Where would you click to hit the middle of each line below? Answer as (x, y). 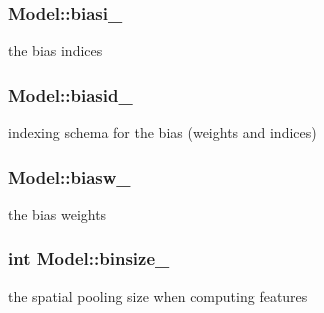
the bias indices (55, 50)
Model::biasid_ (70, 94)
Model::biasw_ (69, 176)
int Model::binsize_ (89, 258)
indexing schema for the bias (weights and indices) (162, 132)
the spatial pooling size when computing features (158, 295)
